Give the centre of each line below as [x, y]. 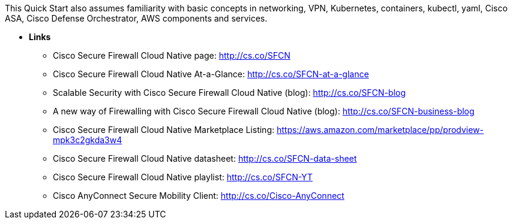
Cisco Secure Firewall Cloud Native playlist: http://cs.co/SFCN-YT [183, 177]
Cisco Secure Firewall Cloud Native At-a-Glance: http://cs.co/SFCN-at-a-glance [211, 74]
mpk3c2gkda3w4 [88, 140]
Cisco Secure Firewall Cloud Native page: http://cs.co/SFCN [172, 55]
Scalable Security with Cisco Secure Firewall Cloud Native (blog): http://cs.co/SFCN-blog [229, 93]
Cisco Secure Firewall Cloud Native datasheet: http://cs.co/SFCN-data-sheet [205, 158]
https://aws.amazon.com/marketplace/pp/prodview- [380, 130]
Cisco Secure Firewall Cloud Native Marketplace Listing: [164, 130]
